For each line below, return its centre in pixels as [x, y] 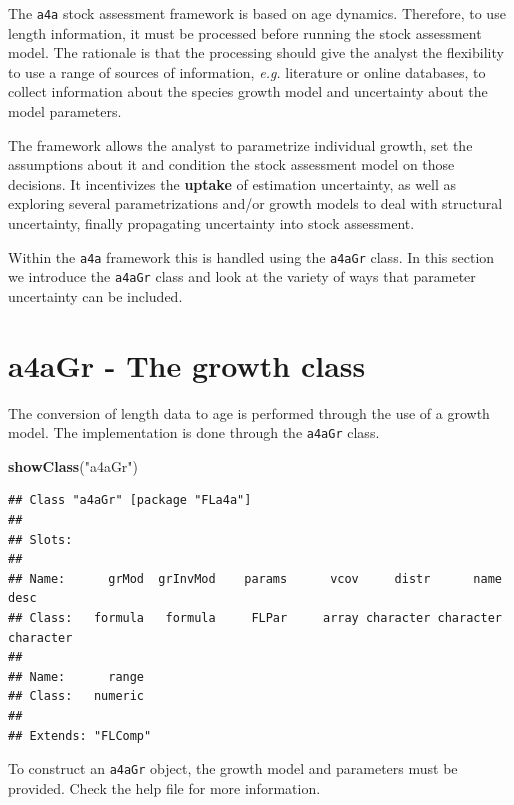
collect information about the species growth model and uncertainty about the [248, 91]
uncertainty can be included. [95, 295]
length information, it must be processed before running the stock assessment [245, 32]
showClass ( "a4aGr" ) [73, 465]
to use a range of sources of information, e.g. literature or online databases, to [247, 71]
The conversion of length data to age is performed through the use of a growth [249, 412]
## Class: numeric [76, 696]
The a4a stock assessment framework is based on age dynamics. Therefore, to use [257, 13]
